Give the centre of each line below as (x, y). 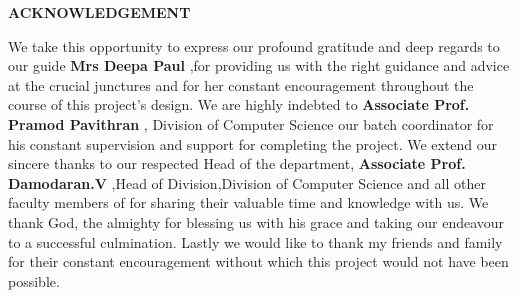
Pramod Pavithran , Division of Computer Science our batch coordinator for (251, 123)
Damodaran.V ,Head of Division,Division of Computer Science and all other (247, 182)
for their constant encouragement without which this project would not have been (258, 261)
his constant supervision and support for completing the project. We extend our (253, 143)
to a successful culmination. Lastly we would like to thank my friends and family (255, 241)
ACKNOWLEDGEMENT (99, 12)
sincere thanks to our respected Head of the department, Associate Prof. (237, 163)
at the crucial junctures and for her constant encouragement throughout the (241, 84)
